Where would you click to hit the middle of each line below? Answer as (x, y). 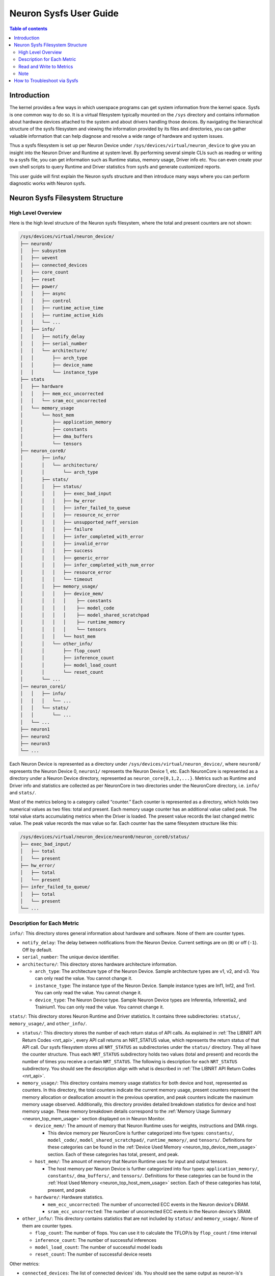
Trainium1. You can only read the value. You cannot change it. (99, 1007)
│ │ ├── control (46, 301)
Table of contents (29, 29)
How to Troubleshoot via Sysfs (46, 81)
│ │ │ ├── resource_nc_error (70, 515)
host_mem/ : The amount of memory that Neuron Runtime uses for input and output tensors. (131, 1162)
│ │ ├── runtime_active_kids (62, 315)
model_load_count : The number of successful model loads (99, 1247)
